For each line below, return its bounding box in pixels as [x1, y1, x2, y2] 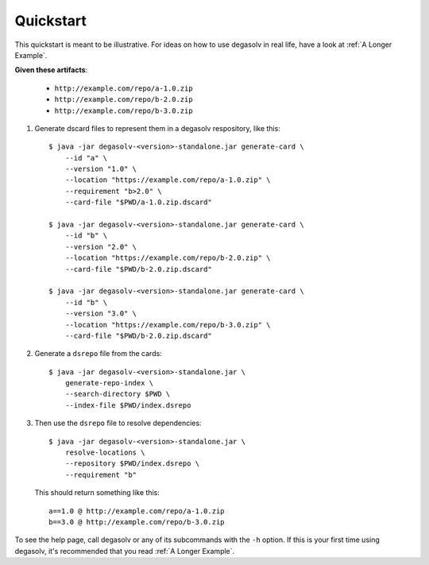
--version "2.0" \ [64, 242, 137, 251]
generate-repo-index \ [64, 378, 154, 388]
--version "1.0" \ [64, 164, 137, 174]
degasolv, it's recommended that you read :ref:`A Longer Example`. [14, 546, 235, 555]
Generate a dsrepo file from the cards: [34, 349, 162, 358]
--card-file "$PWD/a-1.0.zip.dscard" [64, 198, 212, 207]
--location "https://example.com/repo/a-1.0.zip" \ [64, 176, 271, 184]
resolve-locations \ [64, 448, 145, 457]
